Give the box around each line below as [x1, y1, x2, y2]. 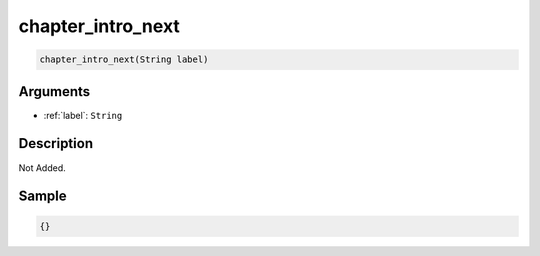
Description [18, 135, 94, 152]
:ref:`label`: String [43, 109, 123, 121]
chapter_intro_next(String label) [39, 54, 209, 65]
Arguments [18, 83, 91, 100]
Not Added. [18, 161, 67, 174]
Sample [18, 188, 67, 205]
